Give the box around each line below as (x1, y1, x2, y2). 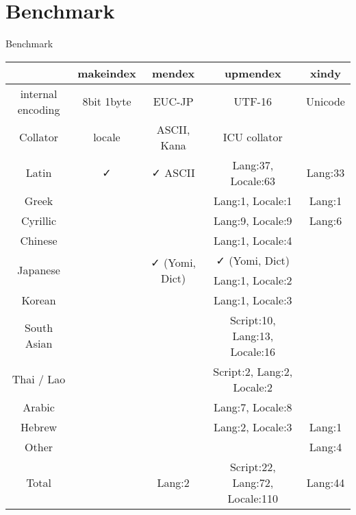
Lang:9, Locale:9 (213, 212, 292, 228)
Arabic (23, 398, 55, 415)
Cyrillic (21, 212, 57, 228)
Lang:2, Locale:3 (213, 418, 292, 435)
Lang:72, (232, 474, 274, 490)
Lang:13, (232, 327, 274, 344)
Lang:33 (306, 165, 345, 181)
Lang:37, (232, 156, 274, 173)
